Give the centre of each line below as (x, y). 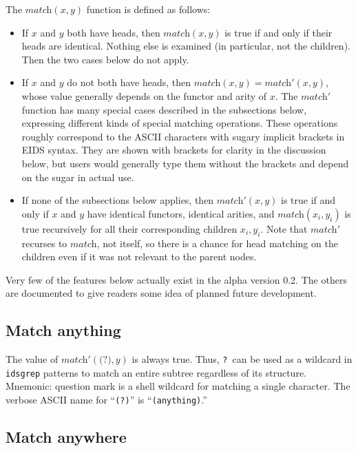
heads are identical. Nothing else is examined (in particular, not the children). (186, 46)
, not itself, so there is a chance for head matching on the (217, 243)
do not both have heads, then (129, 82)
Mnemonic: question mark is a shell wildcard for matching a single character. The (178, 386)
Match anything (63, 330)
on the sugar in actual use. (78, 177)
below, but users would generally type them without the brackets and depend (185, 163)
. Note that (284, 228)
